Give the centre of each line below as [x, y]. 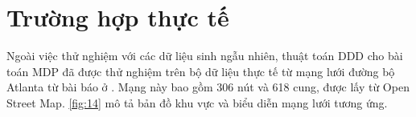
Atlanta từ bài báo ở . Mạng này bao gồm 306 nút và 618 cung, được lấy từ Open [208, 87]
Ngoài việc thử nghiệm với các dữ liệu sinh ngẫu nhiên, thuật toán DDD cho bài [205, 56]
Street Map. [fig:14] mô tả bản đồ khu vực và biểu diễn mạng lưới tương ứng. [197, 102]
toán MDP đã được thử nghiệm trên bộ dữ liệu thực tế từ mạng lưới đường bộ [201, 71]
